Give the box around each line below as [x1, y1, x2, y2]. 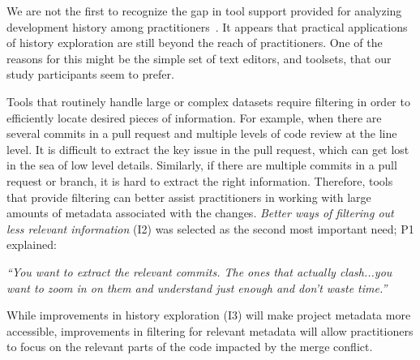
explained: [6, 236, 57, 253]
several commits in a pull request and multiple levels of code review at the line [6, 125, 397, 142]
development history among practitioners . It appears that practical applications [6, 18, 408, 35]
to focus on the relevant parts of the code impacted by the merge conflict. [6, 338, 373, 355]
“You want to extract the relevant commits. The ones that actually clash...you [6, 263, 392, 280]
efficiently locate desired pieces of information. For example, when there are [6, 109, 382, 126]
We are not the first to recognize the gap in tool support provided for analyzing [6, 2, 402, 19]
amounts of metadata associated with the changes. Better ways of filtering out [6, 204, 394, 221]
